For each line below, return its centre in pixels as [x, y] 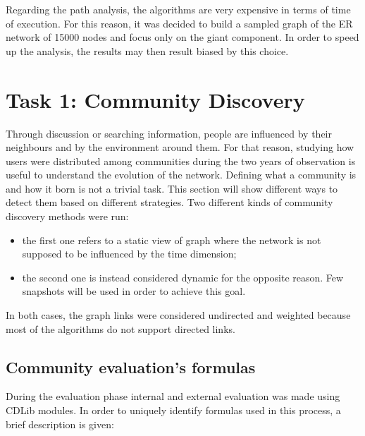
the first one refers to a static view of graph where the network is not [172, 240]
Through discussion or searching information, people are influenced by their [169, 133]
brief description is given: [60, 424]
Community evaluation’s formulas [131, 367]
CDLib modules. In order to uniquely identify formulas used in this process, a [173, 410]
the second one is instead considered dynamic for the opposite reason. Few [183, 277]
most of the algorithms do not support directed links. [120, 328]
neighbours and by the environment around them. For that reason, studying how [180, 147]
